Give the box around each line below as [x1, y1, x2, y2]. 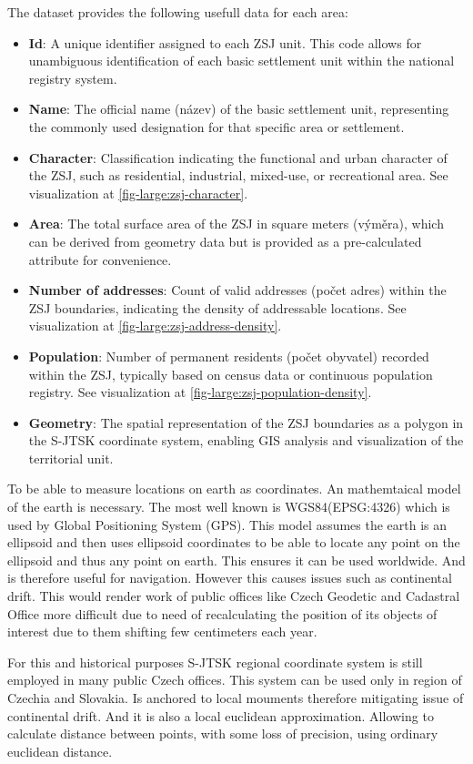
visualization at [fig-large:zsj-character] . [28, 183, 248, 202]
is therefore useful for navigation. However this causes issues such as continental [7, 568, 452, 587]
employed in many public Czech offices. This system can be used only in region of [7, 670, 462, 689]
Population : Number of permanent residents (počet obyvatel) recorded [28, 346, 429, 365]
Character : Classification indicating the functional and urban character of [28, 148, 448, 167]
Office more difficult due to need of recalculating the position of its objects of [7, 604, 438, 623]
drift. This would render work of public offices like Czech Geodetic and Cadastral [7, 586, 460, 606]
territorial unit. [28, 448, 114, 467]
